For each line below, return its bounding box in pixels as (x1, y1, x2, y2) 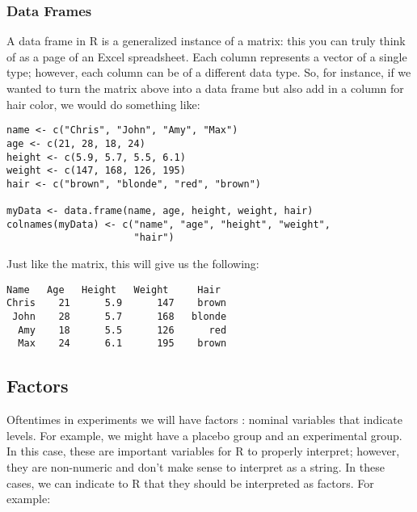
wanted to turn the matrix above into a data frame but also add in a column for (6, 80, 404, 96)
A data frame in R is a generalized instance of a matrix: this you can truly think (6, 32, 406, 49)
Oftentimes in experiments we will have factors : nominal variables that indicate (6, 411, 403, 428)
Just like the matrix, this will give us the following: (6, 255, 259, 272)
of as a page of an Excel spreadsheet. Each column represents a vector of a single (6, 48, 407, 65)
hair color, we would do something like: (6, 95, 200, 112)
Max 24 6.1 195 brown (18, 338, 227, 350)
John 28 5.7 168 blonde (12, 311, 227, 322)
